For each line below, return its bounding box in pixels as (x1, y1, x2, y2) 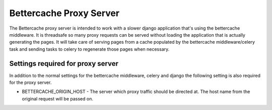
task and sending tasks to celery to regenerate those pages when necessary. (9, 46, 170, 52)
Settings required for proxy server (9, 59, 118, 68)
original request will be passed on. (22, 95, 93, 101)
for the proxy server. (9, 79, 52, 85)
